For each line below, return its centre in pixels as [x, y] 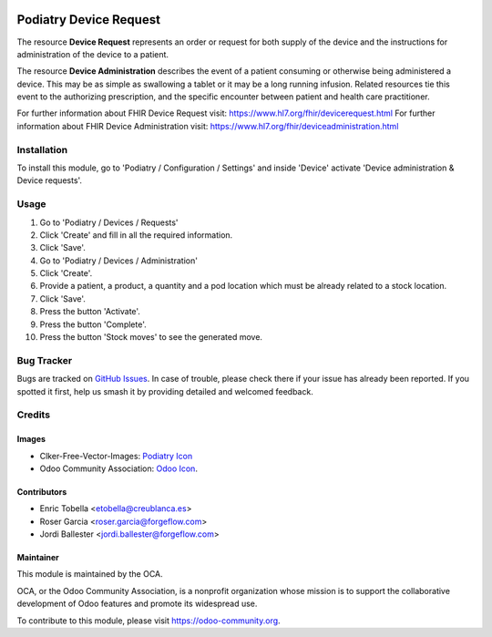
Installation [42, 149]
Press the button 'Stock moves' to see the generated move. [151, 337]
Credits [33, 415]
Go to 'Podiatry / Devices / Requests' [109, 222]
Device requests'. [49, 180]
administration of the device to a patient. [92, 54]
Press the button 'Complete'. [93, 324]
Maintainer [38, 558]
